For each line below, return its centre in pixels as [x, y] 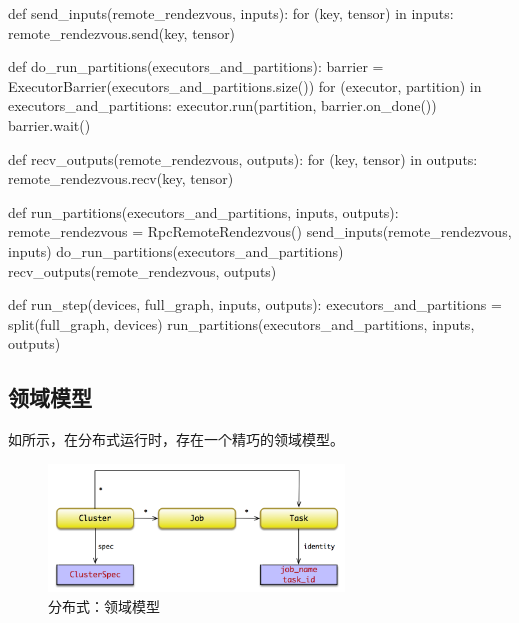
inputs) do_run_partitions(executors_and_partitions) [176, 250]
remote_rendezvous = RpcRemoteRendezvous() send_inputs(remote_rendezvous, [260, 231]
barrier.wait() [49, 124]
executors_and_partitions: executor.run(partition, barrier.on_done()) [222, 105]
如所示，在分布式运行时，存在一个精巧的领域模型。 [176, 439]
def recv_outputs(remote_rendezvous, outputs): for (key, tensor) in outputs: [243, 158]
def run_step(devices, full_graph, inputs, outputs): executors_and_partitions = [255, 304]
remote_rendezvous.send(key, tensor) [122, 32]
